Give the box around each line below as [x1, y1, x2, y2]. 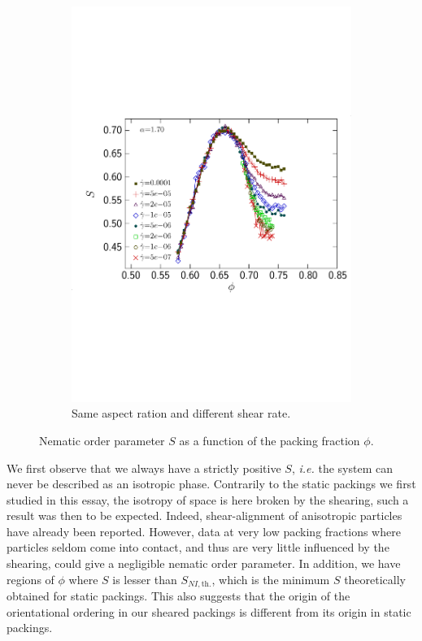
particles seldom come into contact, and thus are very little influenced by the [7, 539, 389, 556]
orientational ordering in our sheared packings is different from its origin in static [7, 603, 411, 620]
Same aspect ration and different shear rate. [72, 405, 291, 422]
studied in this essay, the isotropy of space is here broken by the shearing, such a [7, 491, 409, 508]
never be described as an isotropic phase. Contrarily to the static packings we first [7, 475, 416, 492]
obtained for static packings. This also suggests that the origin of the [7, 587, 350, 604]
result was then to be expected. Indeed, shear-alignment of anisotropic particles [7, 507, 402, 524]
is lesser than [112, 570, 177, 587]
